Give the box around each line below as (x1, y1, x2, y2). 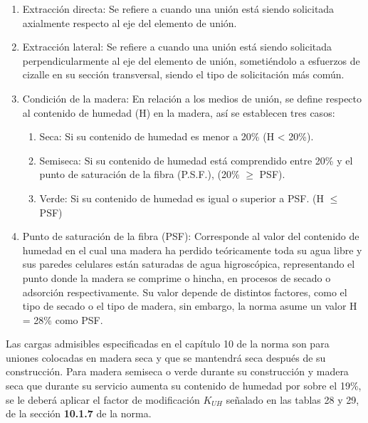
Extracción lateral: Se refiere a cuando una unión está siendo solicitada (22, 39, 332, 54)
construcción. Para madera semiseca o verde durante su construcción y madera (6, 364, 349, 379)
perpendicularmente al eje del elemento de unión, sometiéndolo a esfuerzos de (22, 53, 360, 68)
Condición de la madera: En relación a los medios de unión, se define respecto (22, 90, 362, 105)
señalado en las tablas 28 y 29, (226, 392, 359, 407)
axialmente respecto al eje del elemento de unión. (22, 15, 237, 30)
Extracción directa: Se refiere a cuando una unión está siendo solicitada (22, 1, 335, 16)
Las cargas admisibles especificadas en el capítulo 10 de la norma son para (6, 336, 330, 351)
